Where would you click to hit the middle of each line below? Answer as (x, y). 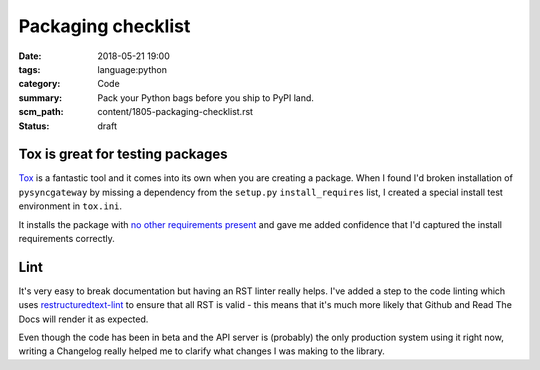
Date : (30, 56)
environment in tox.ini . (70, 206)
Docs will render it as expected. (83, 319)
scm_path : (41, 112)
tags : (29, 69)
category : (39, 84)
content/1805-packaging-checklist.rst (175, 112)
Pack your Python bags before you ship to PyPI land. (206, 97)
